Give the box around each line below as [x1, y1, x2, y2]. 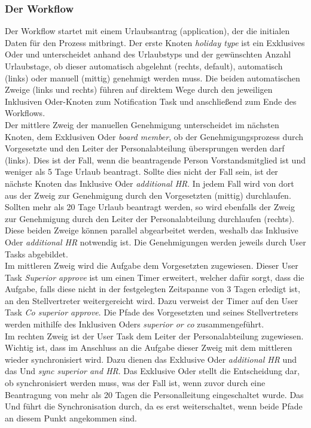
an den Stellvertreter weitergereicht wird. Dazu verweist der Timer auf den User [5, 294, 298, 306]
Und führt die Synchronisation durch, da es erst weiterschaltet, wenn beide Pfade [5, 400, 303, 412]
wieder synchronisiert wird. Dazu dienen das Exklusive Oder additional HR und [5, 353, 297, 365]
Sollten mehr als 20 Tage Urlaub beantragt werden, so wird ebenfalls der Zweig [5, 201, 295, 213]
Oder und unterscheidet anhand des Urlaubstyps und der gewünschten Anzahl [5, 48, 291, 60]
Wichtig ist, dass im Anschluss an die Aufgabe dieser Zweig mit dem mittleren [5, 341, 292, 354]
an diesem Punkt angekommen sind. [5, 411, 137, 424]
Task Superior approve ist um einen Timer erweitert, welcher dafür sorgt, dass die [5, 271, 304, 283]
